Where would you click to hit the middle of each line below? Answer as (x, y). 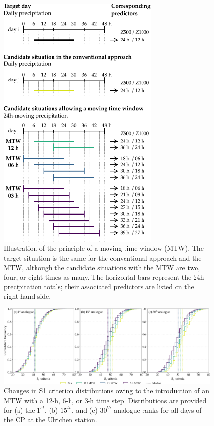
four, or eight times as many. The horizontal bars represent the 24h (104, 277)
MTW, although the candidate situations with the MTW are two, (102, 267)
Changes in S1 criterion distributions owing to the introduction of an (107, 391)
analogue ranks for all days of (158, 410)
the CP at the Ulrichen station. (51, 419)
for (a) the (19, 410)
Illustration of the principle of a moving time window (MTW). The (104, 248)
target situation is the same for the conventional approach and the (103, 258)
